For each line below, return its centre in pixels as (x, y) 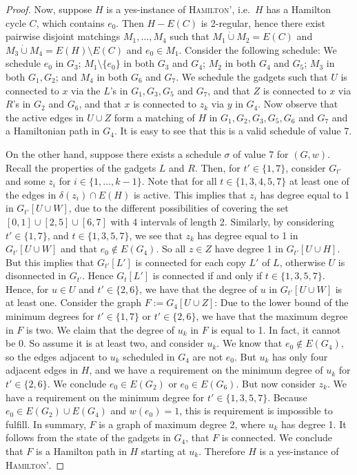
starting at (163, 451)
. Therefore (222, 451)
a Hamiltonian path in (53, 131)
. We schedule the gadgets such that (252, 76)
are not (208, 356)
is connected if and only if (207, 275)
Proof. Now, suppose (49, 9)
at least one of (319, 181)
